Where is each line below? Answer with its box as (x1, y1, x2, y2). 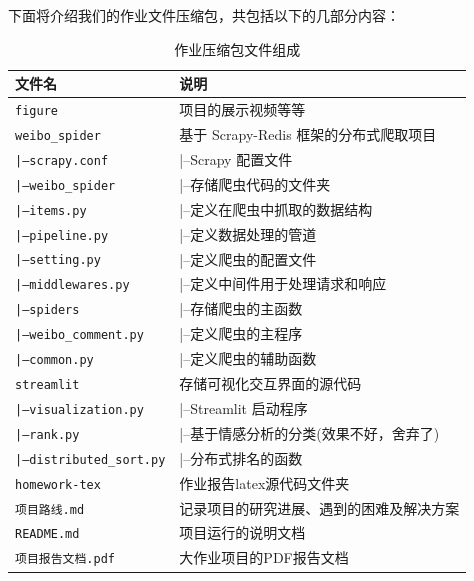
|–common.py (15, 353, 94, 368)
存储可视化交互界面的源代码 (179, 373, 362, 394)
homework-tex (15, 477, 101, 492)
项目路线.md (15, 502, 85, 517)
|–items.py (15, 203, 87, 218)
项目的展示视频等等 (179, 99, 306, 120)
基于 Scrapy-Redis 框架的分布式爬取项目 (179, 123, 437, 144)
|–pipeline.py (15, 228, 109, 243)
